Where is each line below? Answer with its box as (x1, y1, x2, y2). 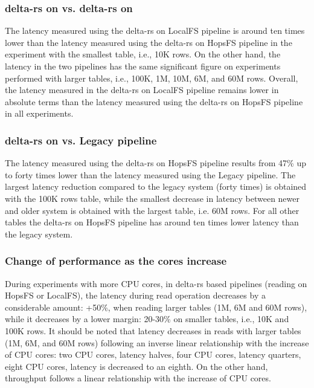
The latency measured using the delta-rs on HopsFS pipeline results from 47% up (5, 157, 306, 169)
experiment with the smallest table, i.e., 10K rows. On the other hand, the (5, 48, 281, 60)
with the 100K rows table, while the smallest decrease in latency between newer (5, 192, 300, 204)
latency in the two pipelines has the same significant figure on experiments (5, 60, 281, 72)
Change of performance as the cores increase (5, 253, 227, 268)
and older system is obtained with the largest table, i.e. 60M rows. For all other (5, 204, 300, 216)
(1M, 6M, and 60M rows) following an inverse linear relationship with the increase (5, 336, 309, 349)
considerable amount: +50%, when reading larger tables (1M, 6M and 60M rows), (5, 300, 307, 313)
